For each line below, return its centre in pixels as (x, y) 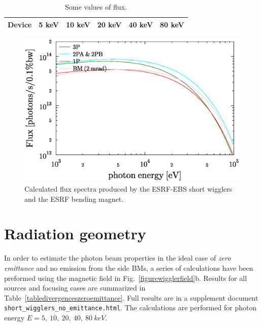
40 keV (141, 24)
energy (14, 318)
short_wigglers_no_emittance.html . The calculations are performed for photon (130, 307)
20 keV (109, 24)
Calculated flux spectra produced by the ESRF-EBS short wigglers (128, 189)
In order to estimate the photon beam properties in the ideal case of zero (118, 258)
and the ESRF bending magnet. (74, 198)
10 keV (78, 24)
